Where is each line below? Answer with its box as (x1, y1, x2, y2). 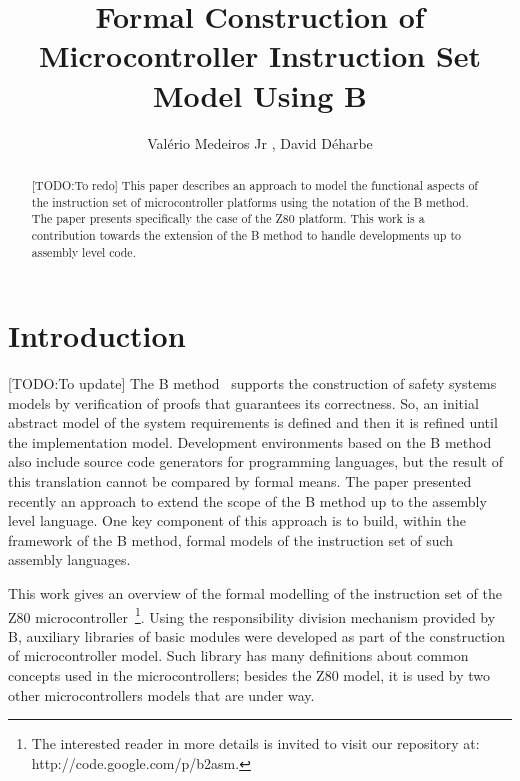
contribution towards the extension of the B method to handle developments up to (31, 226, 461, 243)
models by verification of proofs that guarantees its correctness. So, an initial (8, 392, 479, 413)
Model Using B (153, 74, 367, 115)
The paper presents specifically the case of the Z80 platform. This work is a (31, 210, 425, 227)
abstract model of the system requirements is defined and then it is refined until (8, 412, 498, 433)
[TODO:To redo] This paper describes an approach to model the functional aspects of (31, 176, 479, 193)
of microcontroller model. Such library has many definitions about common (8, 645, 469, 666)
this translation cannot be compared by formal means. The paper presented (8, 471, 472, 492)
